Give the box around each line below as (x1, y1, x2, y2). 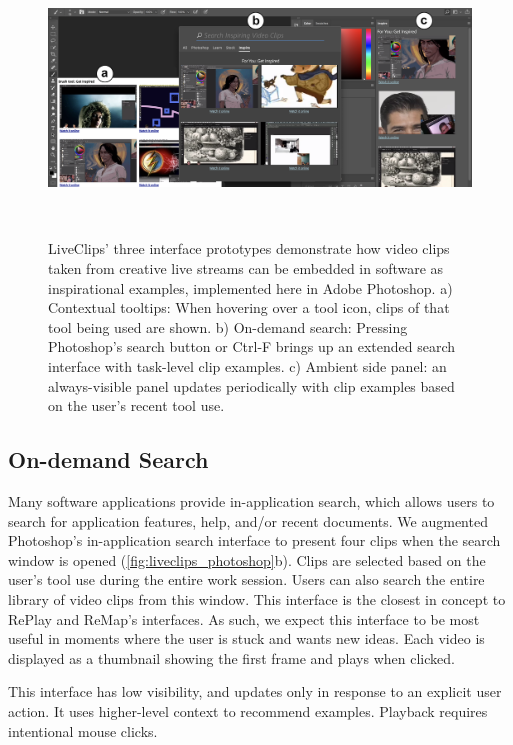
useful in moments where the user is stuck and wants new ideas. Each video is (8, 628, 485, 649)
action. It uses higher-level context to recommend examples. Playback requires (8, 700, 488, 721)
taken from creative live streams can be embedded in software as (48, 258, 444, 279)
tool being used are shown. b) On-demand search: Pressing (48, 316, 408, 337)
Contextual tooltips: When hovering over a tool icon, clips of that (48, 297, 450, 318)
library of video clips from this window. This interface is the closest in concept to (8, 588, 506, 609)
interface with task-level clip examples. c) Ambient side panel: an (48, 356, 447, 377)
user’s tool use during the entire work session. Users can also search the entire (8, 569, 485, 590)
